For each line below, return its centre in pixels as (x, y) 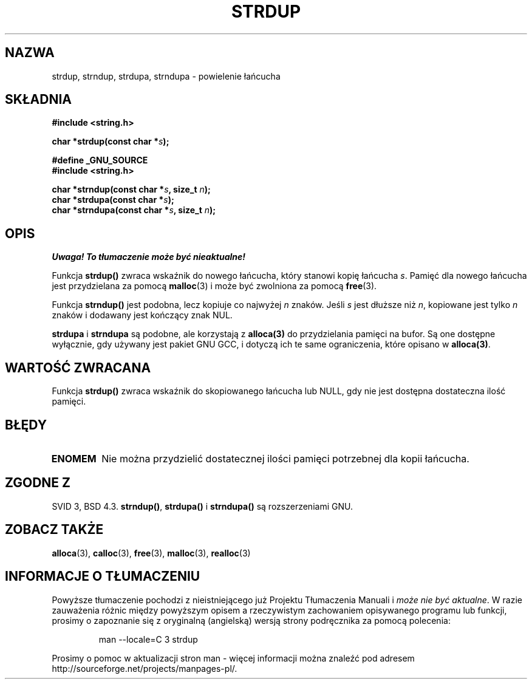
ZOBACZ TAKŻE (54, 530)
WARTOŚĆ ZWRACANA (78, 368)
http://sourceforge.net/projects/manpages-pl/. (145, 668)
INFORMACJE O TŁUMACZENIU (103, 576)
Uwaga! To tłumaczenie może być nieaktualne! (149, 257)
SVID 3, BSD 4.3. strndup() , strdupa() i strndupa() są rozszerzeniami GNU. (202, 506)
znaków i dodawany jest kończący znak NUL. (142, 315)
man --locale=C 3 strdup (148, 639)
